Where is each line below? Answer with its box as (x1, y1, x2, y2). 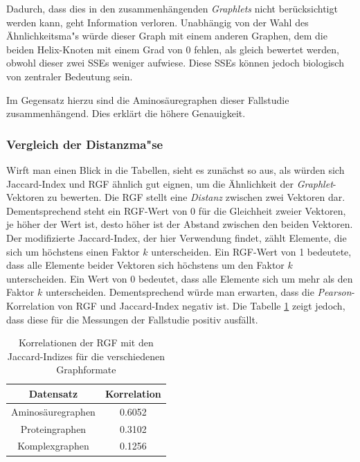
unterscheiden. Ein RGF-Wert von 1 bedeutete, (151, 244, 352, 258)
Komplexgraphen (17, 438, 89, 453)
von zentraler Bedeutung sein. (6, 69, 133, 83)
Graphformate (56, 362, 116, 377)
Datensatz (28, 386, 78, 400)
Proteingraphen (20, 421, 87, 436)
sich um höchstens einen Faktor (6, 244, 140, 258)
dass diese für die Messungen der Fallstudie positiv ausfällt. (6, 312, 258, 326)
